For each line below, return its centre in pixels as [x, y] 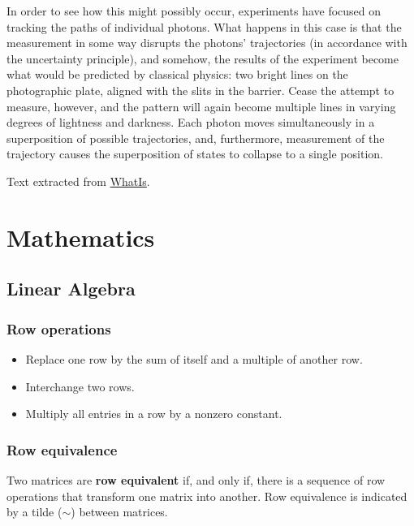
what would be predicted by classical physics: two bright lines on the [177, 74]
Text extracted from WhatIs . [78, 181]
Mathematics [81, 237]
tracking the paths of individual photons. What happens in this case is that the [204, 26]
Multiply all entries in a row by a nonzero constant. [154, 414]
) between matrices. [119, 512]
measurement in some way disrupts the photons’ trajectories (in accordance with [207, 43]
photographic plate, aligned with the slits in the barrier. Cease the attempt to [201, 90]
